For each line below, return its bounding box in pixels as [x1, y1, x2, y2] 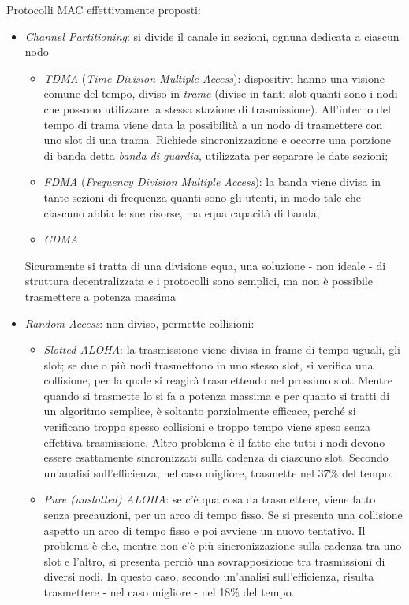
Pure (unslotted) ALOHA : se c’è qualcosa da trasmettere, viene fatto [43, 491, 376, 507]
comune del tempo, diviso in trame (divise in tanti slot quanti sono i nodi [43, 85, 398, 102]
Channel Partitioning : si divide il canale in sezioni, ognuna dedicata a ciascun [24, 28, 400, 44]
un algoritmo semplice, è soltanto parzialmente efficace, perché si [43, 403, 356, 419]
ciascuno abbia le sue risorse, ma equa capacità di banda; [43, 204, 320, 221]
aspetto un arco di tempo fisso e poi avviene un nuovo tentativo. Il [43, 521, 366, 538]
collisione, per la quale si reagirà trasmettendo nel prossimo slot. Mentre [43, 372, 393, 388]
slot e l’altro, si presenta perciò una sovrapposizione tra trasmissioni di [43, 552, 385, 569]
